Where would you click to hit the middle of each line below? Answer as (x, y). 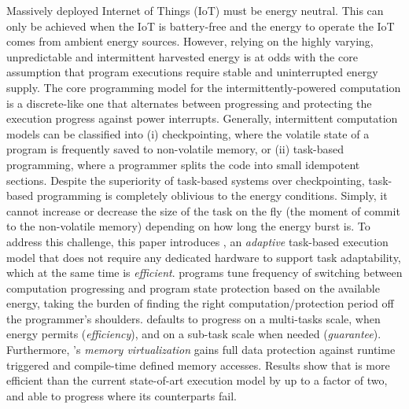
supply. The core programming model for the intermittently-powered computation (204, 87)
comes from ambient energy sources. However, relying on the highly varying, (190, 41)
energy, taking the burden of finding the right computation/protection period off (200, 303)
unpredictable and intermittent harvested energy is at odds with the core (182, 56)
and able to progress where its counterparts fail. (122, 395)
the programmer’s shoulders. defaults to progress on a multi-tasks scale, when (193, 318)
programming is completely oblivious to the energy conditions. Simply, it (212, 195)
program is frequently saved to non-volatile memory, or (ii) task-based (175, 149)
